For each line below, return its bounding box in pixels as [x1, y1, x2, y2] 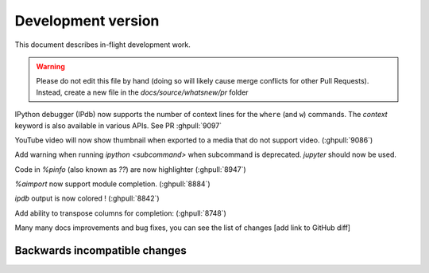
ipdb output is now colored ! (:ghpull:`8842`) [14, 193, 160, 203]
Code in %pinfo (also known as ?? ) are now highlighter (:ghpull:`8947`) [14, 164, 246, 174]
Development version [14, 12, 160, 29]
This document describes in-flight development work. [14, 40, 191, 49]
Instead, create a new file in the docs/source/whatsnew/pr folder [36, 88, 249, 97]
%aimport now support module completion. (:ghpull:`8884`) [14, 179, 211, 189]
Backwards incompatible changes [14, 244, 187, 258]
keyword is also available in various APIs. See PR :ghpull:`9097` [14, 120, 222, 131]
